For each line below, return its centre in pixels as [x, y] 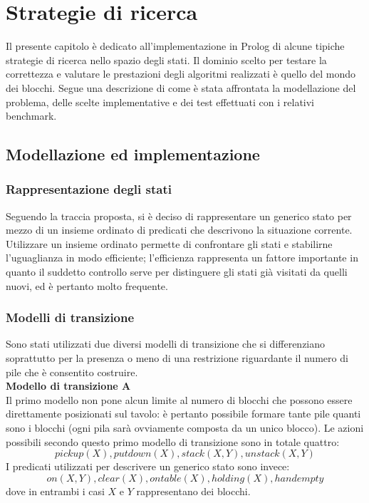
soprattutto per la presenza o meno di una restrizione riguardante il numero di [177, 358]
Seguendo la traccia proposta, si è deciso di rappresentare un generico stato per [179, 216]
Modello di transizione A [68, 386]
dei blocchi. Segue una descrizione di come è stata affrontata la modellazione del [181, 87]
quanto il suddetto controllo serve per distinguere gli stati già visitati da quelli [177, 272]
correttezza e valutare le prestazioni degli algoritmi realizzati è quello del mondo [181, 74]
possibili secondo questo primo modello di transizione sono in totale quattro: [173, 441]
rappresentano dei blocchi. [193, 491]
